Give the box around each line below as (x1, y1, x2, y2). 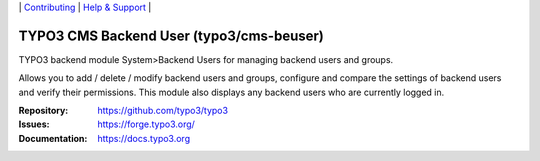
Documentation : (18, 132, 88, 144)
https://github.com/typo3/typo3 (97, 105, 229, 117)
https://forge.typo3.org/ (97, 118, 195, 130)
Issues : (18, 118, 50, 130)
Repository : (18, 105, 69, 117)
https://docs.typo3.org (97, 132, 190, 144)
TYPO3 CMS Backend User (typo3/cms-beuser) (18, 27, 325, 44)
